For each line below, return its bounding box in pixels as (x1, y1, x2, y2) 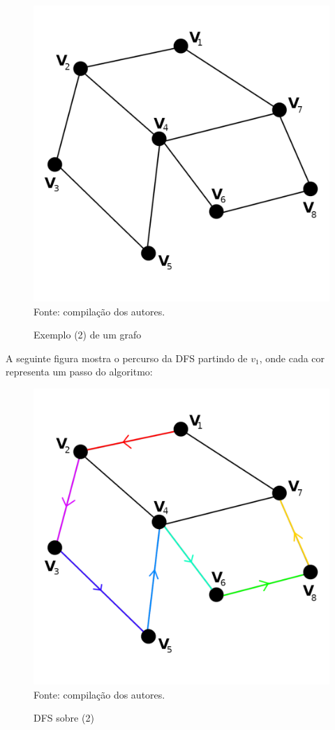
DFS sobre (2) (33, 710, 94, 725)
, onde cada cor (259, 350, 325, 365)
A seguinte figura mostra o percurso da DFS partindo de (6, 350, 248, 365)
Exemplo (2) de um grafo (33, 327, 142, 342)
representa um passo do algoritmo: (6, 364, 153, 379)
